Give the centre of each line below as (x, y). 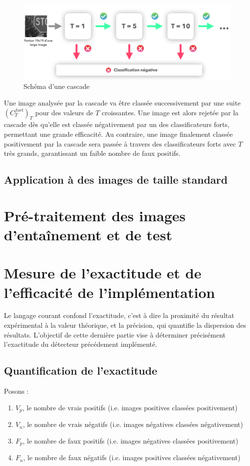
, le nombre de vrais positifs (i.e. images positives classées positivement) (130, 407)
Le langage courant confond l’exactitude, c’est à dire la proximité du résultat (119, 315)
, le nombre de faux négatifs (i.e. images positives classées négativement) (132, 457)
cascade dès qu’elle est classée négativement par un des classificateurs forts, (117, 124)
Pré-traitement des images (95, 215)
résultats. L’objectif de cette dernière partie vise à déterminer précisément (115, 334)
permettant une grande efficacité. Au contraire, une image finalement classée (118, 134)
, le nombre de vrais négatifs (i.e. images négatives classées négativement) (133, 424)
